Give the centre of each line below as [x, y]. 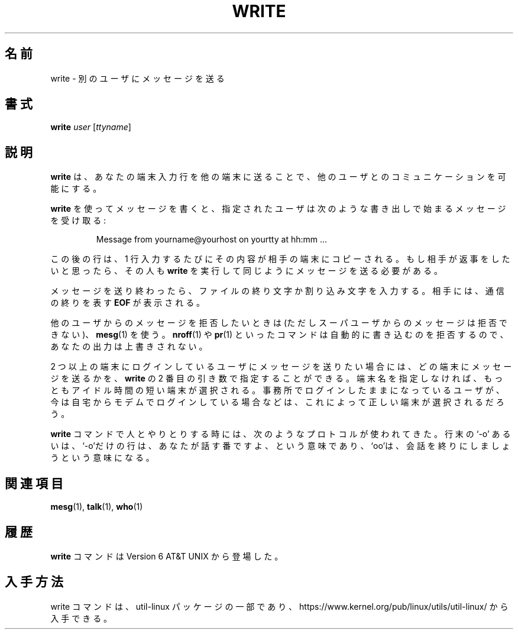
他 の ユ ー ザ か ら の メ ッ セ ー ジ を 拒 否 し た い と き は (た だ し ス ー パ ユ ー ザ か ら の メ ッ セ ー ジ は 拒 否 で [279, 323]
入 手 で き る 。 [81, 618]
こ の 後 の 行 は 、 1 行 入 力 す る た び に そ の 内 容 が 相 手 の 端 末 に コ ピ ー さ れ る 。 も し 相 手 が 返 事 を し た [280, 259]
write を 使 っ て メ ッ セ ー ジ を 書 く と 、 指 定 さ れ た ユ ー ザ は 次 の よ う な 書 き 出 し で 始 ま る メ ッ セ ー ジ [278, 209]
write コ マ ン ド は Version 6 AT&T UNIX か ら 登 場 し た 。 [167, 556]
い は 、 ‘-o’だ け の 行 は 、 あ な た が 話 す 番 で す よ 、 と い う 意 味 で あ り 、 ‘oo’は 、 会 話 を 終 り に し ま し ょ [280, 446]
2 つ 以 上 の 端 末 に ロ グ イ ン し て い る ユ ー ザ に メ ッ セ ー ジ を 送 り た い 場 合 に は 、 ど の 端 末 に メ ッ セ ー [281, 367]
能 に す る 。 [76, 189]
